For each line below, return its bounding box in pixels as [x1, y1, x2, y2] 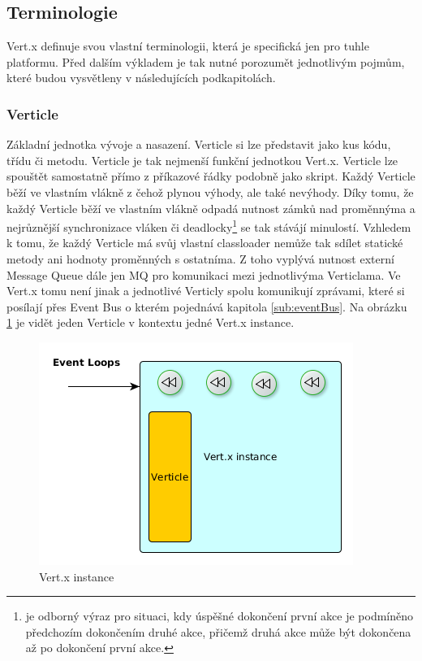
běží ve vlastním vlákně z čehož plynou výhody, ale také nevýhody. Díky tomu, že [6, 183, 414, 200]
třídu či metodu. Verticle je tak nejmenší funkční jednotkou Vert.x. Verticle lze [6, 151, 398, 168]
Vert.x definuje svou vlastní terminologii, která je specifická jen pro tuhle [6, 37, 369, 54]
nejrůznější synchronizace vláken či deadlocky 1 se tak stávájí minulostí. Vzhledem [6, 216, 411, 235]
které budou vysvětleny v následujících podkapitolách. [6, 69, 276, 86]
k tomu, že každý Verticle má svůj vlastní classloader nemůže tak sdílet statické [6, 234, 403, 251]
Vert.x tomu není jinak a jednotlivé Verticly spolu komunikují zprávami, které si [6, 282, 405, 299]
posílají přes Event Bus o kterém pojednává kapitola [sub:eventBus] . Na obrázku [6, 298, 407, 315]
